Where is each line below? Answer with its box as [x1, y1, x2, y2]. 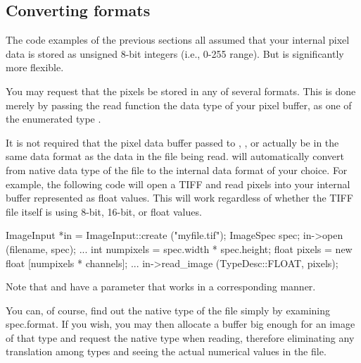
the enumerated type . [6, 111, 101, 126]
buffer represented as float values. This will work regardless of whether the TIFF [6, 190, 353, 205]
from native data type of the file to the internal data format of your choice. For [6, 162, 348, 177]
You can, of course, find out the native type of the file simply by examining [6, 302, 331, 317]
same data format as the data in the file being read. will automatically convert [6, 149, 344, 164]
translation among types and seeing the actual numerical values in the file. [6, 344, 327, 359]
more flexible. [6, 60, 64, 75]
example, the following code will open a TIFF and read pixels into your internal [6, 176, 350, 191]
